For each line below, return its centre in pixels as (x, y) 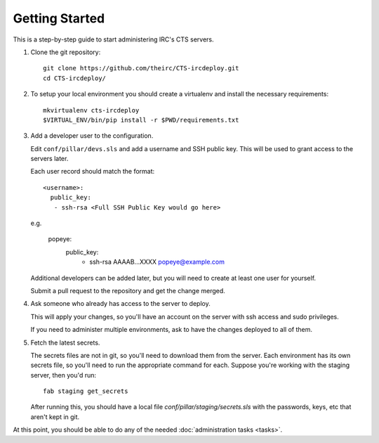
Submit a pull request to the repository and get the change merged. (128, 290)
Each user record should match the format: (93, 172)
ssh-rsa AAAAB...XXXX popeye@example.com (157, 262)
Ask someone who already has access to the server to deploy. (120, 304)
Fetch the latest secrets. (65, 342)
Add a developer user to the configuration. (92, 136)
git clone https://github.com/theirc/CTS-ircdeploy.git (141, 68)
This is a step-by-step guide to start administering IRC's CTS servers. (113, 39)
